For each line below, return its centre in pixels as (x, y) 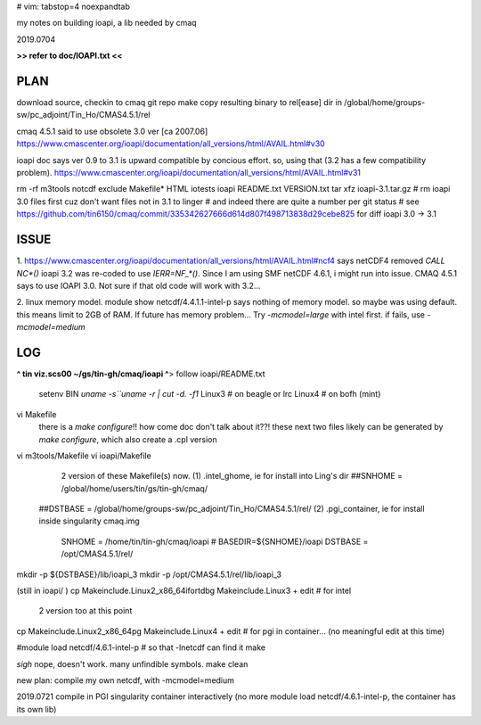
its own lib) (37, 709)
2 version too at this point (86, 611)
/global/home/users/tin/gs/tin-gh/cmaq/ (135, 488)
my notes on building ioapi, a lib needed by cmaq (106, 23)
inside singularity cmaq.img (89, 521)
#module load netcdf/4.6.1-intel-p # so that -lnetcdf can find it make (141, 647)
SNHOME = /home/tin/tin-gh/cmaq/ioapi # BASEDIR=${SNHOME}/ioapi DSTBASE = (215, 541)
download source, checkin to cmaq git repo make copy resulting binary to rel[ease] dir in (179, 103)
